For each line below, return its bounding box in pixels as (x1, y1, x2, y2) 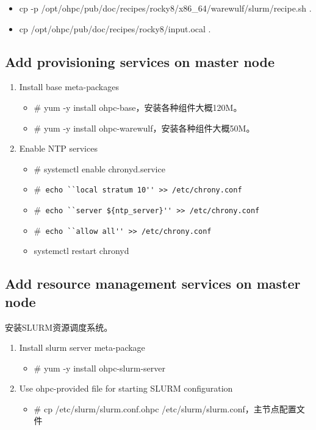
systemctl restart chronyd (34, 244, 129, 257)
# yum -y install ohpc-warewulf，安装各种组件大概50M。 (34, 121, 255, 134)
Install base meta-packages (19, 80, 119, 93)
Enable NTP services (19, 142, 98, 155)
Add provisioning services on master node (5, 52, 275, 71)
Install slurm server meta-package (19, 341, 145, 354)
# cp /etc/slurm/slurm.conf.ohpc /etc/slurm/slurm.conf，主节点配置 (34, 402, 296, 415)
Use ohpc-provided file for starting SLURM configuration (19, 382, 233, 395)
